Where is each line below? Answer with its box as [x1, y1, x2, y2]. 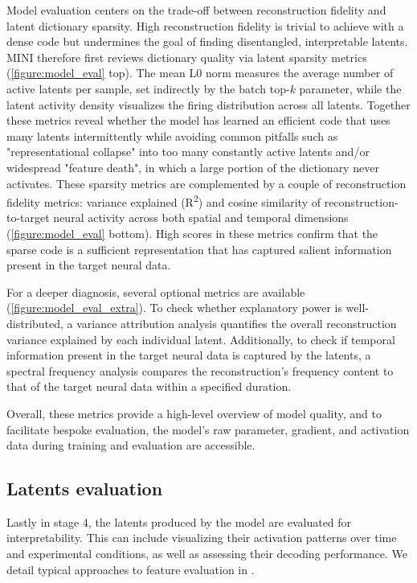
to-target [6, 209, 50, 226]
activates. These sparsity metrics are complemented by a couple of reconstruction [6, 174, 407, 191]
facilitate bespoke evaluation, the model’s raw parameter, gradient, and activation [6, 421, 410, 437]
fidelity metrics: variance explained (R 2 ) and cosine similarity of [6, 191, 321, 210]
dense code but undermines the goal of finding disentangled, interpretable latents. [6, 33, 408, 50]
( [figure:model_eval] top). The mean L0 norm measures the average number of [6, 64, 394, 81]
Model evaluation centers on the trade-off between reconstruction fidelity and [6, 2, 386, 18]
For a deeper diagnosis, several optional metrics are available [6, 283, 305, 300]
